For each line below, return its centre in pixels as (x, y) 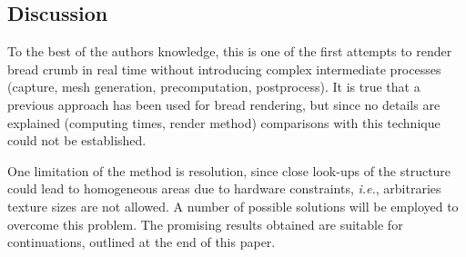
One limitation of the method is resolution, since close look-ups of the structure (229, 170)
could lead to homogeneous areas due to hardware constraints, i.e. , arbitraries (224, 188)
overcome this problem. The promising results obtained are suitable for (205, 224)
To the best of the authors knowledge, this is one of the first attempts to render (230, 51)
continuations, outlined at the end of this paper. (142, 242)
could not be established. (77, 140)
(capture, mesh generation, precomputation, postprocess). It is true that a (214, 87)
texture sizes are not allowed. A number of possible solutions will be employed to (233, 206)
